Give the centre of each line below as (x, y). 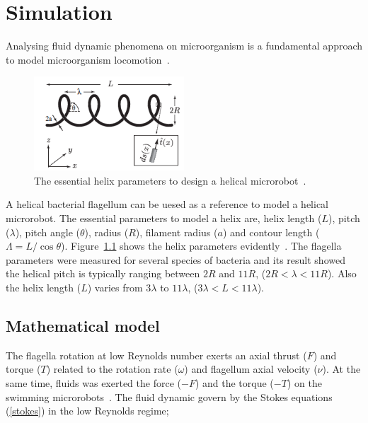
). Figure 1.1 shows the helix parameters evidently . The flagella (201, 246)
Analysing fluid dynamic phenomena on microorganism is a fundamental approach (184, 46)
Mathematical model (83, 325)
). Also (342, 273)
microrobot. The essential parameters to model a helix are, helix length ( (164, 218)
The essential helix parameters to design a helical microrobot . (170, 180)
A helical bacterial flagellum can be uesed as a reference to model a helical (167, 204)
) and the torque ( (234, 382)
